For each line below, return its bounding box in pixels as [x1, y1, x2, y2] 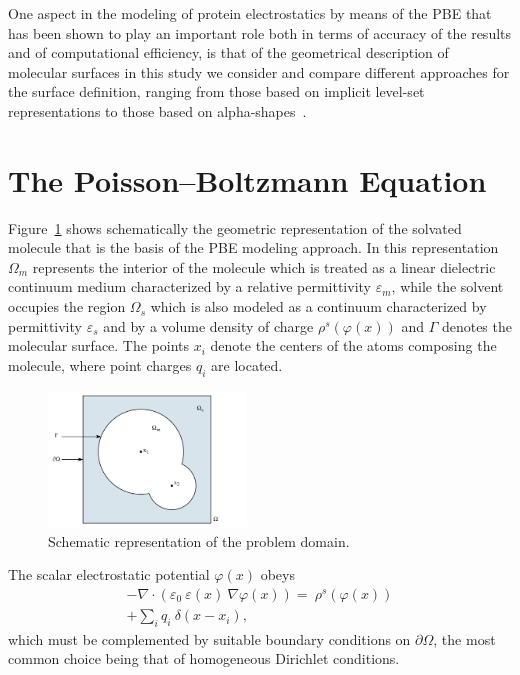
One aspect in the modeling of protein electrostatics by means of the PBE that [8, 3, 492, 23]
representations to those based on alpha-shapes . [8, 100, 307, 121]
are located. [211, 354, 283, 375]
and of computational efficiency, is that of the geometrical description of [8, 42, 449, 63]
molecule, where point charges [8, 354, 192, 375]
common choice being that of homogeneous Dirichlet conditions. [8, 648, 400, 669]
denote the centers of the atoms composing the [210, 335, 497, 356]
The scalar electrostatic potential [8, 564, 210, 585]
